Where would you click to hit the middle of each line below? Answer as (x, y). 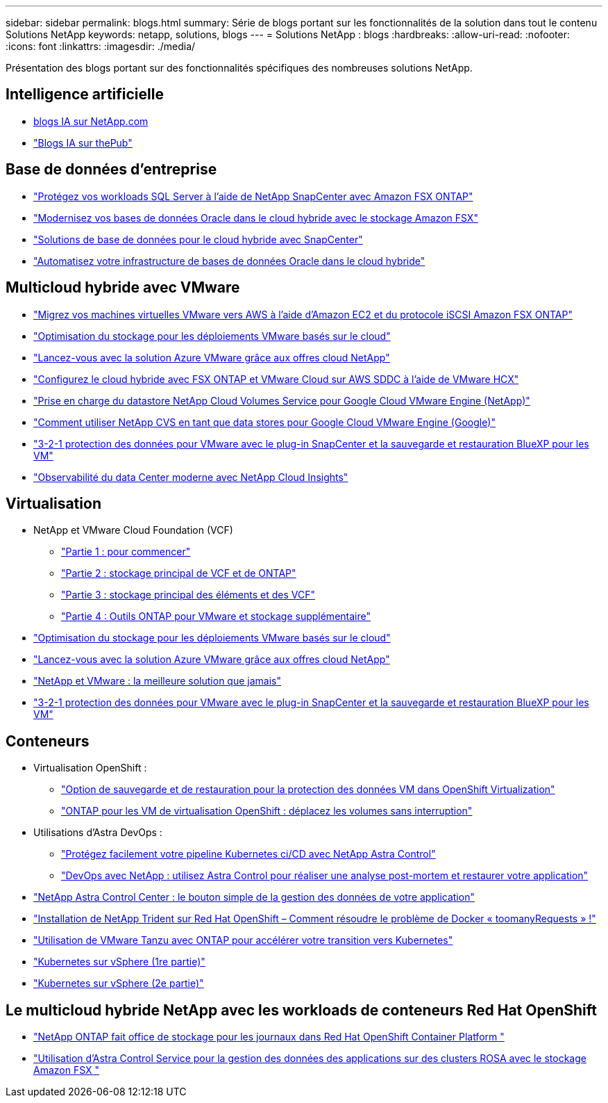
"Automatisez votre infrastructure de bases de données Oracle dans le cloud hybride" (229, 261)
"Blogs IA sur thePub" (83, 142)
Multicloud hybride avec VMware (123, 288)
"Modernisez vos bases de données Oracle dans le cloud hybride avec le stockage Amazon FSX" (256, 218)
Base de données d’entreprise (111, 170)
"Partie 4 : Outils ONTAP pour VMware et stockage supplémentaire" (216, 616)
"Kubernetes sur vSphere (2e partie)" (119, 983)
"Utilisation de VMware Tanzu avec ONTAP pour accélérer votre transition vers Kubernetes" (243, 940)
